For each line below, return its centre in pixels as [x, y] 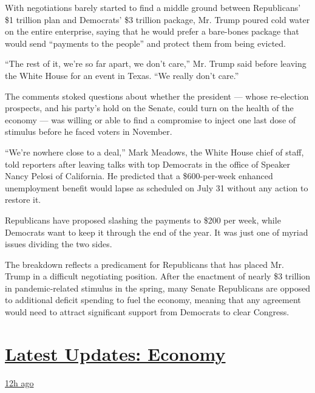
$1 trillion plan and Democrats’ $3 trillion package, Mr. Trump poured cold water [157, 19]
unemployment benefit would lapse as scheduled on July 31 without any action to [157, 187]
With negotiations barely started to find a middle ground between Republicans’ [153, 7]
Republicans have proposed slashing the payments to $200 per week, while [143, 220]
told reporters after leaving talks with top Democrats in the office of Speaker [148, 164]
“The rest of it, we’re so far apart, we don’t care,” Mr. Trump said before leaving [156, 63]
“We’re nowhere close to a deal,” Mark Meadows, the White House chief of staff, [154, 152]
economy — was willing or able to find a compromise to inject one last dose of [151, 119]
